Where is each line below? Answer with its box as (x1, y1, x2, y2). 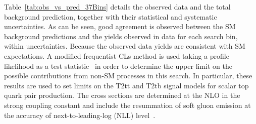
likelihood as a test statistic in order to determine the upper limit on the (4, 60, 232, 71)
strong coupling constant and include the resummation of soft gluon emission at (4, 99, 251, 110)
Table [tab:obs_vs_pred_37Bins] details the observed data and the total (4, 2, 231, 12)
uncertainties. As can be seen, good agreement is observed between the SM (4, 21, 236, 32)
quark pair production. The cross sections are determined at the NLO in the (4, 90, 240, 100)
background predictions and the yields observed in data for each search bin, (4, 31, 238, 41)
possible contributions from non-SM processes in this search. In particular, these (4, 70, 252, 81)
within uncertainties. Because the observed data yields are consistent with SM (4, 41, 245, 51)
